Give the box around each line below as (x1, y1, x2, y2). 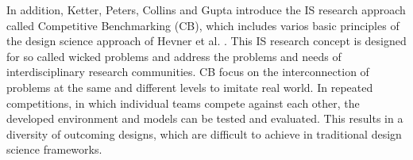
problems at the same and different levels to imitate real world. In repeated (6, 78, 373, 95)
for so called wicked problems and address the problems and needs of (6, 48, 342, 64)
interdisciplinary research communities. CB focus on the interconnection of (6, 63, 369, 80)
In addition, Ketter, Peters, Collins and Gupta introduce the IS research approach (6, 2, 406, 17)
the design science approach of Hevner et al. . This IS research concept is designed (6, 32, 407, 49)
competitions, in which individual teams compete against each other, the (6, 94, 360, 111)
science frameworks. (6, 141, 102, 158)
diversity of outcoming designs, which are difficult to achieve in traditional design (6, 125, 402, 142)
